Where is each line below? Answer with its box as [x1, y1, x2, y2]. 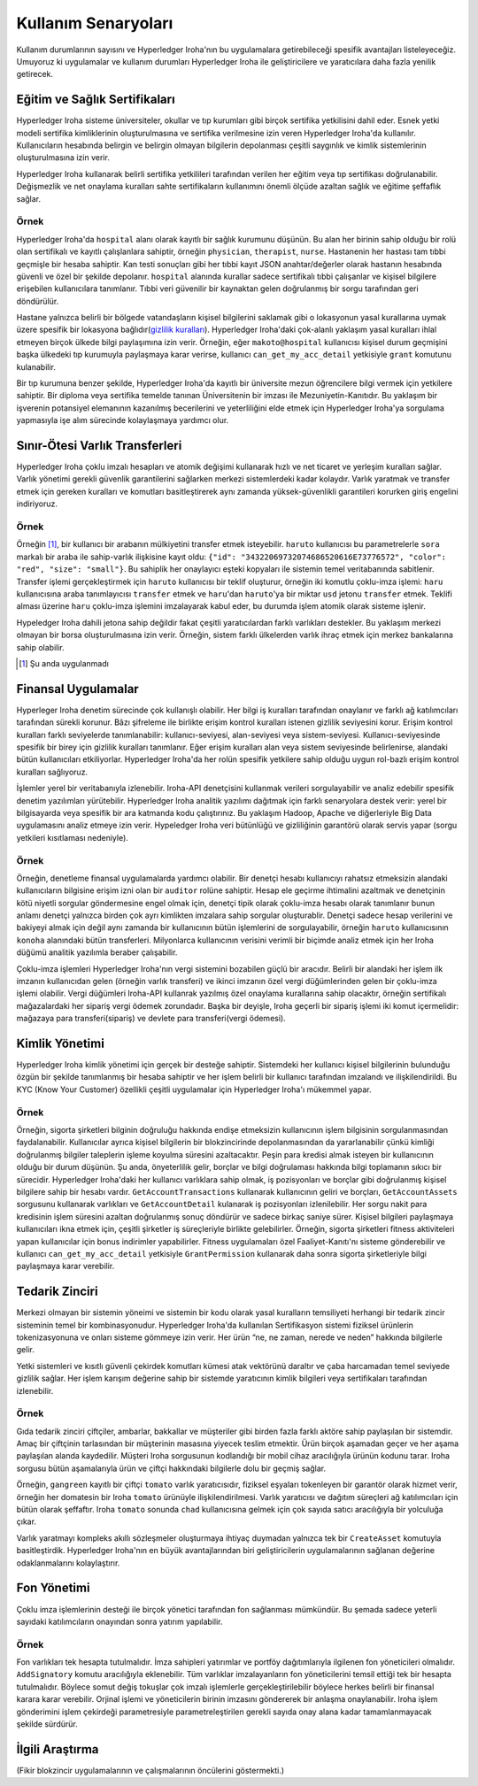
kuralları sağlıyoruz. [16, 766, 89, 777]
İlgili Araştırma [16, 1742, 99, 1757]
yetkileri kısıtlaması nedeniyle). [16, 832, 128, 843]
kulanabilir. [16, 361, 57, 372]
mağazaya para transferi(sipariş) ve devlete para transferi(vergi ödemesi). [16, 1013, 287, 1024]
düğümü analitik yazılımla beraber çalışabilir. [16, 947, 178, 958]
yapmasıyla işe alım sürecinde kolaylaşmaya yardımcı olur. [16, 415, 229, 426]
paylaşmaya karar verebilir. [16, 1261, 115, 1272]
